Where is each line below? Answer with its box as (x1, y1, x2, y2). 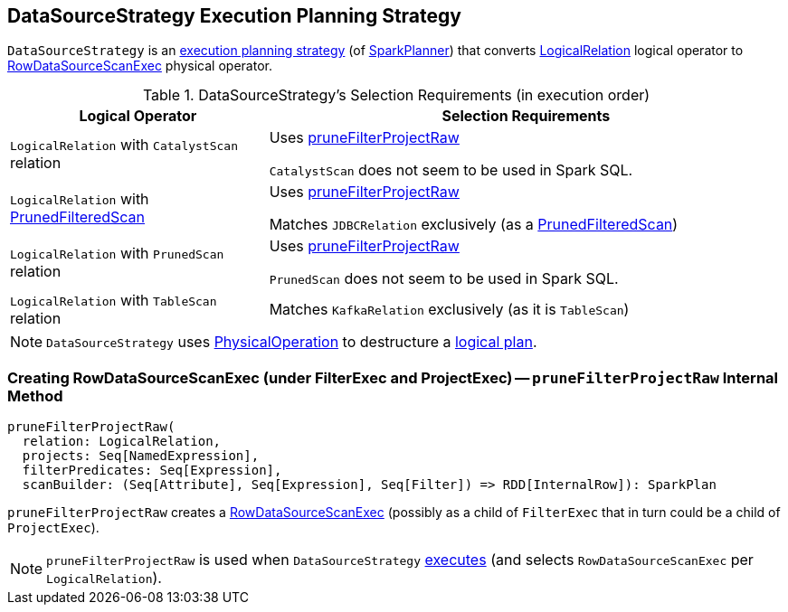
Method (7, 386, 63, 405)
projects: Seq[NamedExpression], (22, 448, 260, 464)
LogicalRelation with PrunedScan (10, 244, 224, 263)
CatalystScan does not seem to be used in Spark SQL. (269, 161, 633, 180)
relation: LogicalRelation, (22, 434, 222, 449)
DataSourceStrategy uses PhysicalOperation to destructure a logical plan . (46, 333, 537, 352)
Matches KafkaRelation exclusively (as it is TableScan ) (269, 300, 630, 319)
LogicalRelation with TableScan (10, 291, 217, 310)
